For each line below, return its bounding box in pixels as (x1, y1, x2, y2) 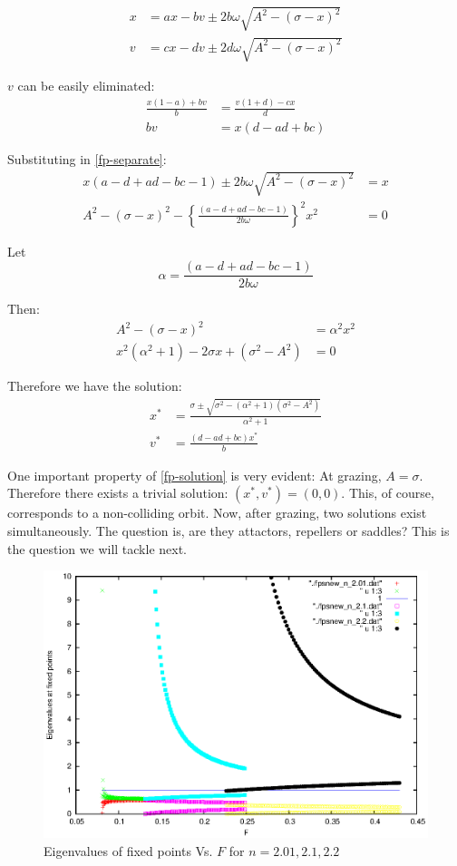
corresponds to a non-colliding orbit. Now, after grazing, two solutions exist (7, 503, 427, 522)
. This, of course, (341, 483, 434, 502)
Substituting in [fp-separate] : (7, 149, 167, 168)
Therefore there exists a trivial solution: (7, 483, 228, 502)
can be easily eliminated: (17, 76, 155, 95)
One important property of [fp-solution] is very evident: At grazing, (7, 465, 382, 484)
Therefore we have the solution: (7, 376, 182, 395)
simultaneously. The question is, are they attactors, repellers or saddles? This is (7, 521, 450, 540)
